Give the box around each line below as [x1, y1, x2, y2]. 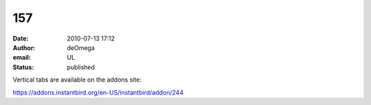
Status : [12, 62, 34, 71]
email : [12, 54, 31, 62]
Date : [12, 34, 29, 43]
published [67, 62, 95, 71]
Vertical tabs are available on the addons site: [12, 75, 142, 84]
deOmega [67, 43, 95, 51]
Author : [12, 43, 36, 51]
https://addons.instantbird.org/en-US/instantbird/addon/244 [12, 88, 184, 96]
